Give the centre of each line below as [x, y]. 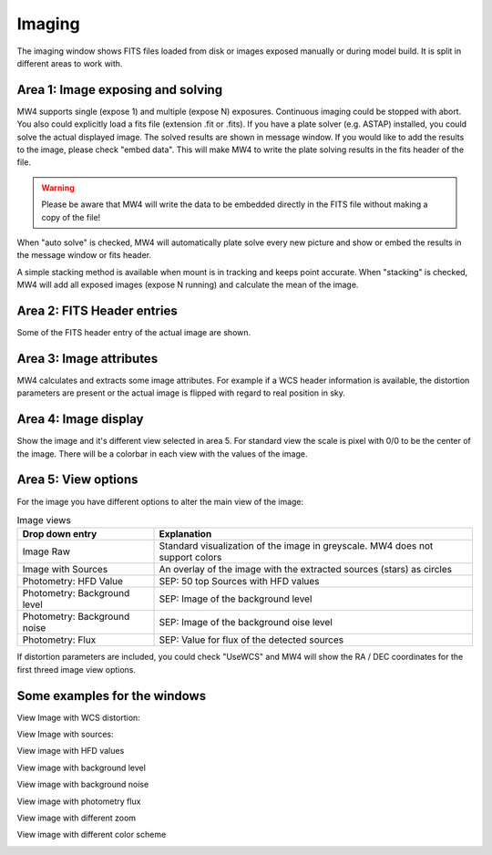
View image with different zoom [77, 818]
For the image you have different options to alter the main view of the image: [160, 501]
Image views [44, 520]
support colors [190, 558]
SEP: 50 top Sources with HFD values [239, 582]
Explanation [185, 534]
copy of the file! [71, 217]
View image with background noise [83, 785]
